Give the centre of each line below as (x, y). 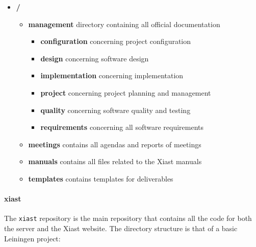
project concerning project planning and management (126, 92)
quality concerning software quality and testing (116, 110)
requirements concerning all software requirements (122, 127)
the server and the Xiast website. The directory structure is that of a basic (121, 228)
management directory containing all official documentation (124, 24)
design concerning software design (95, 58)
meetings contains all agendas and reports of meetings (115, 144)
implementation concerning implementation (112, 75)
